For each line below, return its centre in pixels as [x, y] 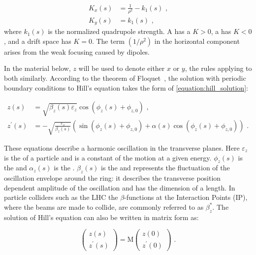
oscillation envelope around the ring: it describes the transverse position [112, 178]
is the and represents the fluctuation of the [165, 168]
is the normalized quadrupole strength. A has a [119, 31]
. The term [108, 41]
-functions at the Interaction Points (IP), [186, 197]
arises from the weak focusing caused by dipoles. [77, 51]
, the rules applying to [218, 68]
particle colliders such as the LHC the [61, 197]
